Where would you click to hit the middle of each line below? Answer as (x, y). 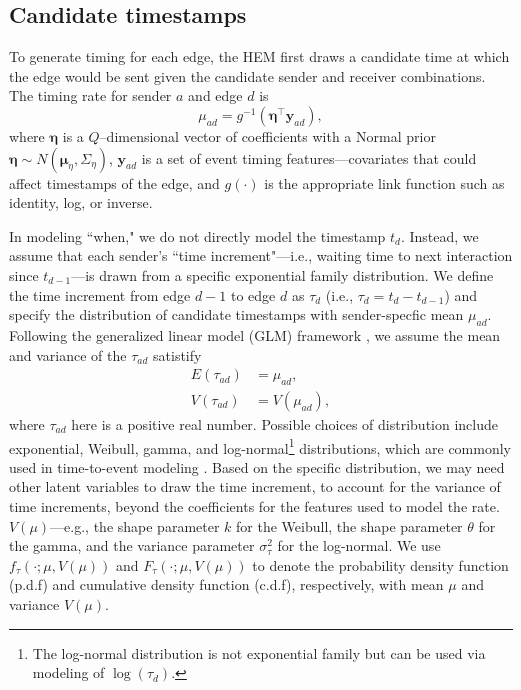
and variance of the (68, 354)
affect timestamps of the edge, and (114, 182)
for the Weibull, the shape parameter (349, 525)
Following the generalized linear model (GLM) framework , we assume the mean (255, 334)
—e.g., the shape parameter (135, 525)
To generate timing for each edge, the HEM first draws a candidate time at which (259, 56)
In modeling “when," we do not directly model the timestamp (197, 235)
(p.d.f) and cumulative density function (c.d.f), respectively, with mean (226, 584)
